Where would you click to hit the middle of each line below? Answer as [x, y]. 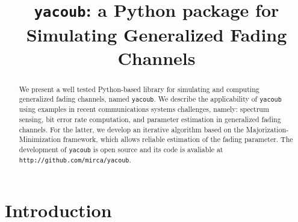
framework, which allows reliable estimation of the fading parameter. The [178, 139]
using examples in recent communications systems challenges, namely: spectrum [144, 109]
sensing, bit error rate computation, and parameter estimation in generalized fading [150, 119]
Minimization [40, 139]
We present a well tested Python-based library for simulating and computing [139, 89]
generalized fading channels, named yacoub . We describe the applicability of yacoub [150, 99]
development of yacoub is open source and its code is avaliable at [121, 150]
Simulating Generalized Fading [157, 34]
